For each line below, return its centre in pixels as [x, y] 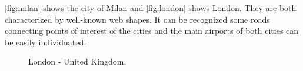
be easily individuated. [46, 42]
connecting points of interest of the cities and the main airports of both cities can [152, 31]
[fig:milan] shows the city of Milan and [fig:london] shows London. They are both [151, 8]
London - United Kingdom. [77, 61]
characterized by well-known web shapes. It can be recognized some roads [137, 19]
